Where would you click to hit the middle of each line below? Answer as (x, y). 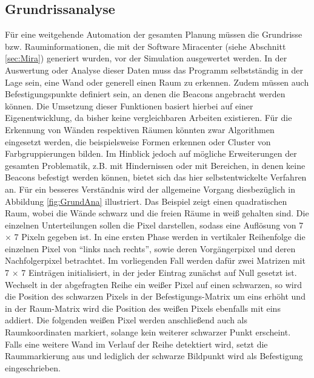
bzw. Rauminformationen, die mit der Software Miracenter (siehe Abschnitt (145, 46)
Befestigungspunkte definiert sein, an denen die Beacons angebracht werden (145, 94)
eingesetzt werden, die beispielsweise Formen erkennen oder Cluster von (138, 141)
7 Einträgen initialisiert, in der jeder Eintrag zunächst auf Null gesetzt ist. (159, 273)
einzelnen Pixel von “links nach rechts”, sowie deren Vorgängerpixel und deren (150, 248)
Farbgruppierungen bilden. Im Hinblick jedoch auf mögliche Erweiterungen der (151, 153)
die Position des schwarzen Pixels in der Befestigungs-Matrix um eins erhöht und (155, 296)
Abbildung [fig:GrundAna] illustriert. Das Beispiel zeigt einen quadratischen (146, 201)
